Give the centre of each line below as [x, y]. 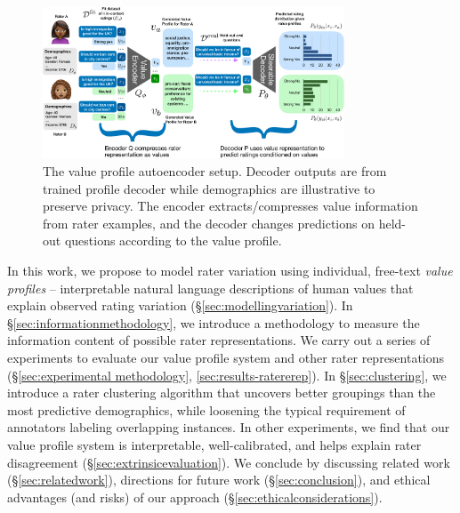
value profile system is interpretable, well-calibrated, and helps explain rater [214, 444]
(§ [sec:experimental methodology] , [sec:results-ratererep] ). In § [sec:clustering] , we [227, 375]
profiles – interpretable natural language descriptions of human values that [210, 288]
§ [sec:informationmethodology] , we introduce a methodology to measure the [214, 322]
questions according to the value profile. [173, 240]
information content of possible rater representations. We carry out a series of [219, 340]
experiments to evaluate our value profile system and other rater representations [226, 357]
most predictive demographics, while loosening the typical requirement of [206, 409]
